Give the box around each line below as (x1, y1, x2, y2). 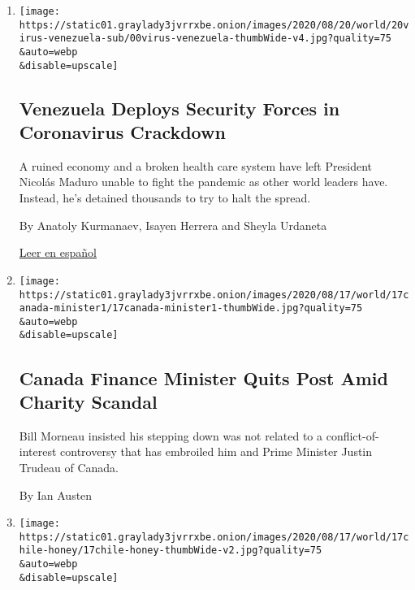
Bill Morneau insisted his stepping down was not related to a (19, 427, 323, 444)
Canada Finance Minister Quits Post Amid (19, 365, 388, 390)
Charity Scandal (19, 388, 158, 414)
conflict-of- (326, 427, 379, 444)
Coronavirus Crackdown (19, 119, 226, 145)
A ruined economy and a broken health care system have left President (19, 157, 372, 174)
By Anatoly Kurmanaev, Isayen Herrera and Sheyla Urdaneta (19, 216, 327, 233)
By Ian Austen (19, 486, 93, 503)
